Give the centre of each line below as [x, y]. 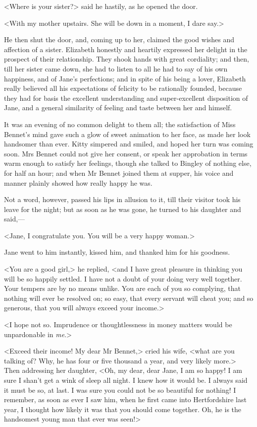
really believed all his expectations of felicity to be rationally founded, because [123, 88]
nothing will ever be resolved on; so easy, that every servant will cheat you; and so [129, 298]
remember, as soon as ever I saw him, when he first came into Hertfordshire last [125, 399]
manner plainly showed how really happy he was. [78, 182]
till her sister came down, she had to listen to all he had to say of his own [116, 68]
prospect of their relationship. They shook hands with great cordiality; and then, [127, 59]
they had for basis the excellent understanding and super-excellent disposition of [126, 98]
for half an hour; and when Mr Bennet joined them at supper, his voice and [119, 173]
